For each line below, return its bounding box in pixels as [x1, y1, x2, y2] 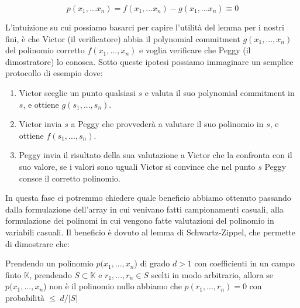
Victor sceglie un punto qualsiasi [19, 86, 136, 98]
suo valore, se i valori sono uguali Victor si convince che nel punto [19, 160, 256, 172]
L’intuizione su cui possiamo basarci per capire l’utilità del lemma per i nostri [5, 21, 284, 33]
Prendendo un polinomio [5, 257, 94, 269]
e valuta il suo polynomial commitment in [144, 86, 295, 98]
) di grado [134, 257, 170, 269]
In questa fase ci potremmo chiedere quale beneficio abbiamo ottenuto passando [5, 191, 291, 204]
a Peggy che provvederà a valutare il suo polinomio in [71, 118, 264, 130]
